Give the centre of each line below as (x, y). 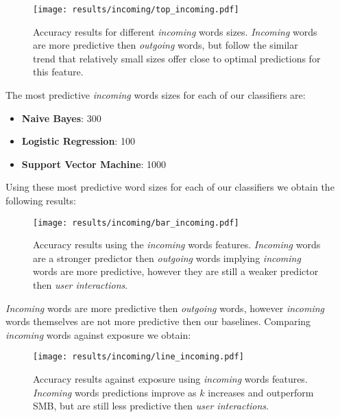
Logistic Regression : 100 (78, 141)
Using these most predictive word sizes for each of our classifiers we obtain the (170, 187)
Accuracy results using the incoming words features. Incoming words (177, 245)
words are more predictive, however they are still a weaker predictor (176, 271)
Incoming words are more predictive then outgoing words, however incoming (165, 308)
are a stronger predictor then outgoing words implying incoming (167, 258)
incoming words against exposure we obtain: (98, 334)
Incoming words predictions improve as (115, 392)
